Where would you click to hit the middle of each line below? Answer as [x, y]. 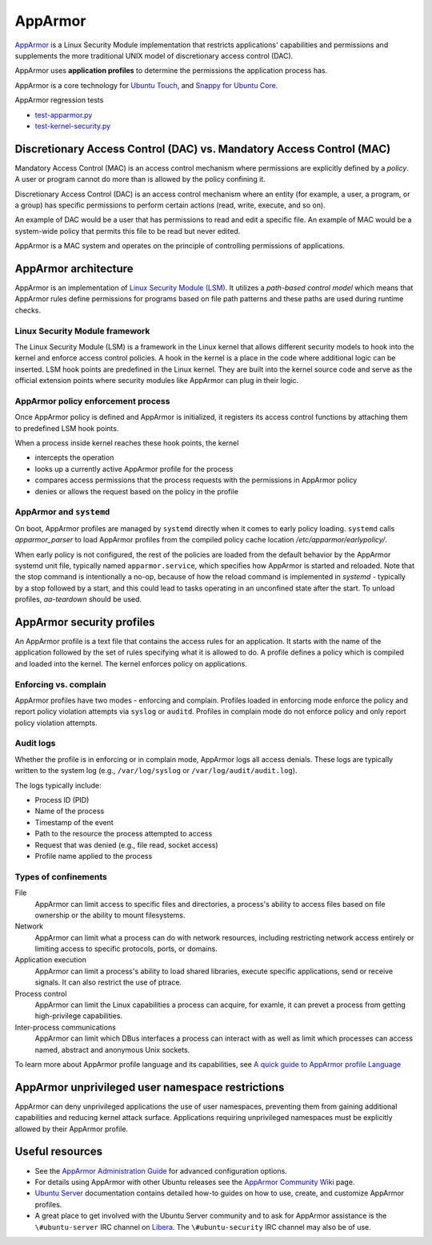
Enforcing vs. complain [61, 684]
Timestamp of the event [74, 822]
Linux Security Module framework [82, 331]
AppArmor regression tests [59, 100]
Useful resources [59, 1152]
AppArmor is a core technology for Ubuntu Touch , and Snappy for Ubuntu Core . [146, 85]
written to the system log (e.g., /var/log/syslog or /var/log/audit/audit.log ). [156, 771]
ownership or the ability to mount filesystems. [110, 915]
